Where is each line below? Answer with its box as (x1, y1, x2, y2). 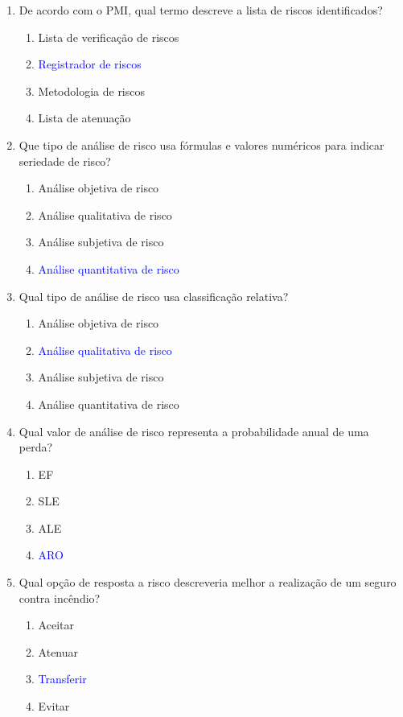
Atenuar (38, 643, 79, 660)
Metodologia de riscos (38, 82, 146, 99)
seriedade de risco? (19, 152, 111, 169)
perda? (19, 439, 53, 455)
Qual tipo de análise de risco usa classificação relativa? (19, 287, 289, 304)
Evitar (38, 698, 70, 715)
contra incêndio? (19, 589, 101, 606)
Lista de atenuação (38, 109, 131, 126)
